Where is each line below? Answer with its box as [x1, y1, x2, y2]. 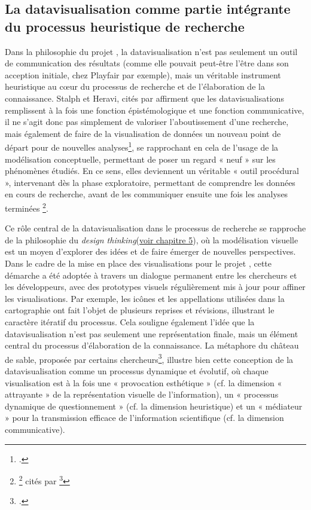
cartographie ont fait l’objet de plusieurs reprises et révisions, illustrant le [5, 304, 275, 316]
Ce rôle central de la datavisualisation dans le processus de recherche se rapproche [5, 222, 306, 234]
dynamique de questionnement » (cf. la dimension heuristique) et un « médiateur [5, 399, 303, 412]
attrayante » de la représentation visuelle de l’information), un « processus [5, 388, 279, 401]
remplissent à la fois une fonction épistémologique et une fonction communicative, [5, 103, 304, 116]
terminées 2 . [5, 200, 48, 214]
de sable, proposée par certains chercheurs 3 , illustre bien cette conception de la [5, 351, 294, 365]
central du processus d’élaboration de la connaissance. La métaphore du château [5, 339, 299, 352]
